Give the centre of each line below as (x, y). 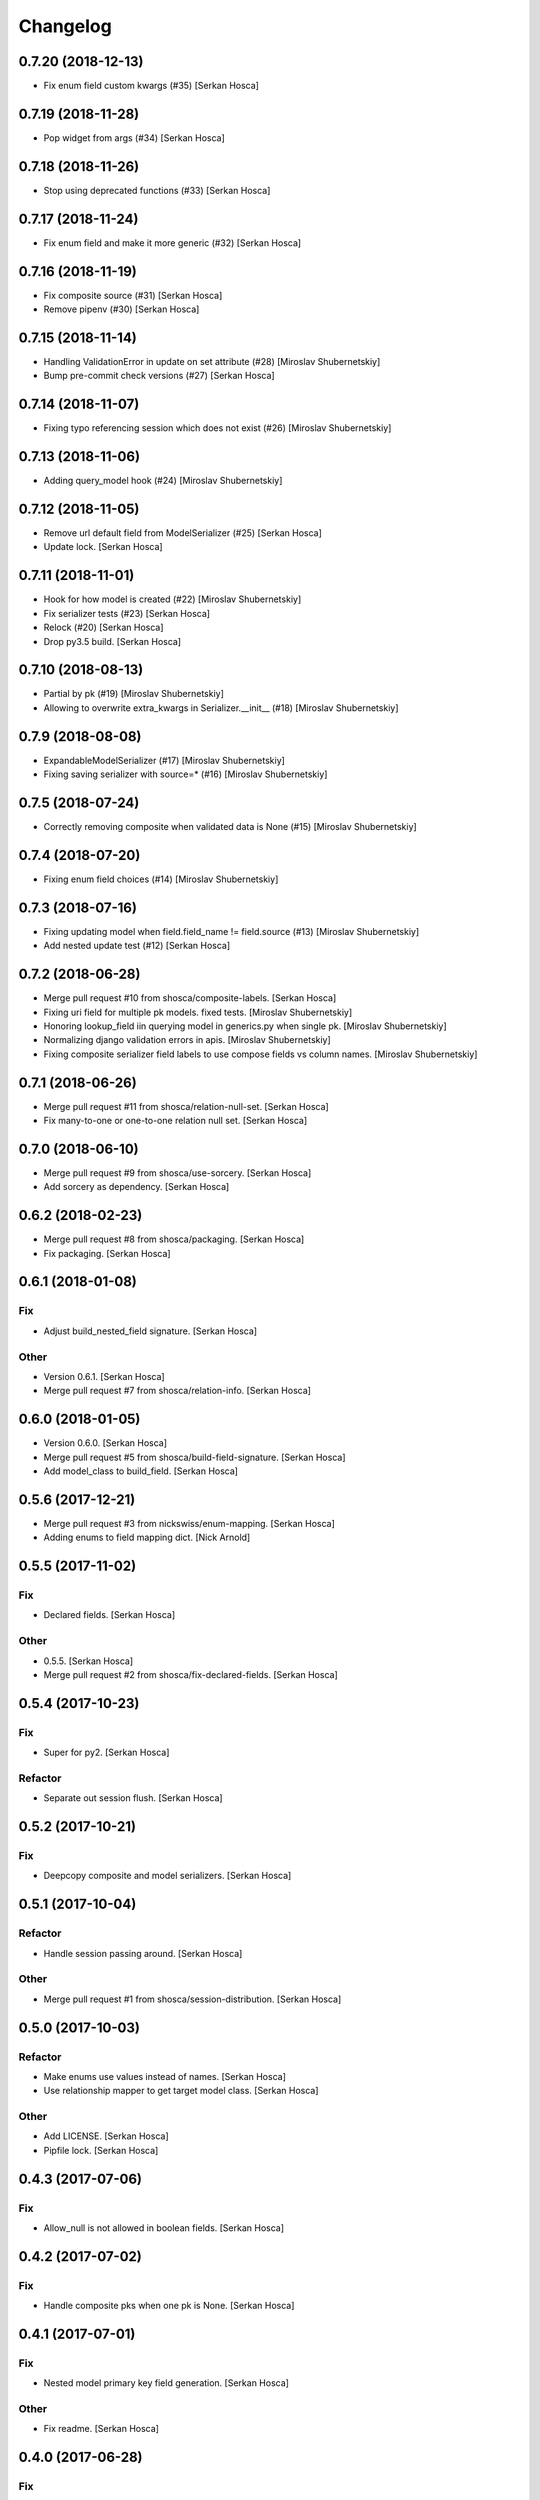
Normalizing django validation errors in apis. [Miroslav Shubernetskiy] (187, 1040)
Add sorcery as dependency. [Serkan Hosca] (136, 1187)
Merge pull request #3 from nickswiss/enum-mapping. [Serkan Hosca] (189, 1523)
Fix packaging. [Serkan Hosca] (107, 1253)
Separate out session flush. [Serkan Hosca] (133, 1798)
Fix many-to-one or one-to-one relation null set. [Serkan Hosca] (175, 1121)
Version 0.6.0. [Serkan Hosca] (105, 1443)
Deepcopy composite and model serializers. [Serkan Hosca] (167, 1876)
